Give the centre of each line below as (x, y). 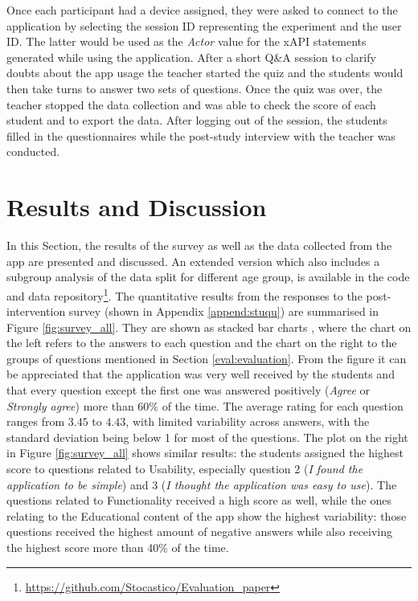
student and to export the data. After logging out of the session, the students (197, 120)
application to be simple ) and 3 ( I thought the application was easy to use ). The (202, 484)
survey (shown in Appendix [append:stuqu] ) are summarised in (224, 311)
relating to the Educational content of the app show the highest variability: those (207, 515)
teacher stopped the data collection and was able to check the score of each (191, 104)
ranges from (36, 421)
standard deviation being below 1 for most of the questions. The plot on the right (207, 437)
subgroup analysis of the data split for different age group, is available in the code (208, 277)
